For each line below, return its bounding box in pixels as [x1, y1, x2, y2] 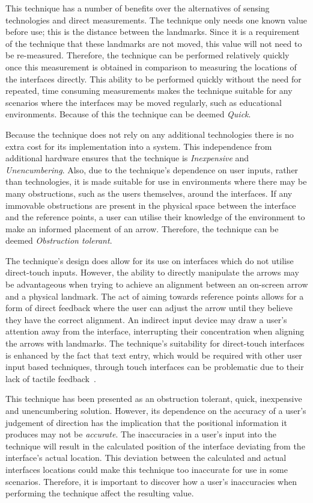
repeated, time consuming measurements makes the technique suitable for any [5, 84, 293, 97]
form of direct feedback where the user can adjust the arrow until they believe [5, 301, 293, 314]
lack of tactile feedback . [5, 372, 96, 384]
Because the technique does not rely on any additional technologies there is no [5, 128, 294, 140]
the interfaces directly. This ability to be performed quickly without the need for [5, 72, 302, 85]
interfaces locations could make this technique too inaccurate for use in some [5, 463, 288, 475]
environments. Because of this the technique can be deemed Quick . [5, 108, 251, 120]
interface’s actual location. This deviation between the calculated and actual [5, 451, 287, 464]
